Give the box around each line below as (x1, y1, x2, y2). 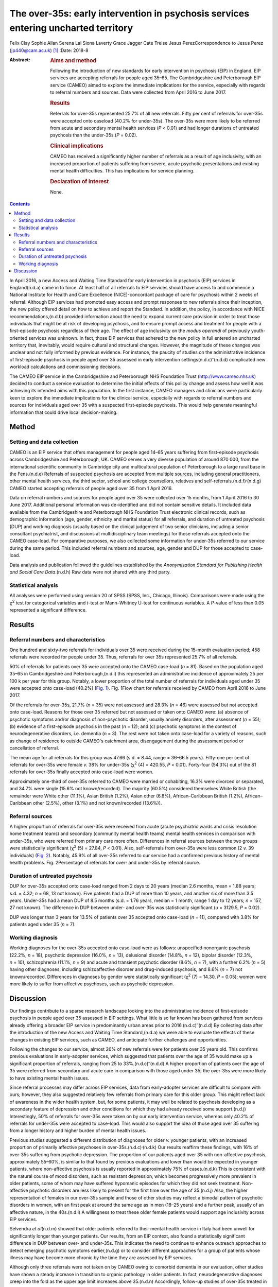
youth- (251, 327, 266, 334)
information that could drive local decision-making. (9, 409, 118, 415)
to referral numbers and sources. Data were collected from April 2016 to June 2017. (50, 89, 227, 95)
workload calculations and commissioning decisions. (9, 363, 121, 370)
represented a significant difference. (9, 606, 87, 613)
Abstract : (9, 57, 30, 63)
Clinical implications (50, 142, 103, 149)
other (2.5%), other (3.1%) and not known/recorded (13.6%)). (32, 799, 162, 806)
